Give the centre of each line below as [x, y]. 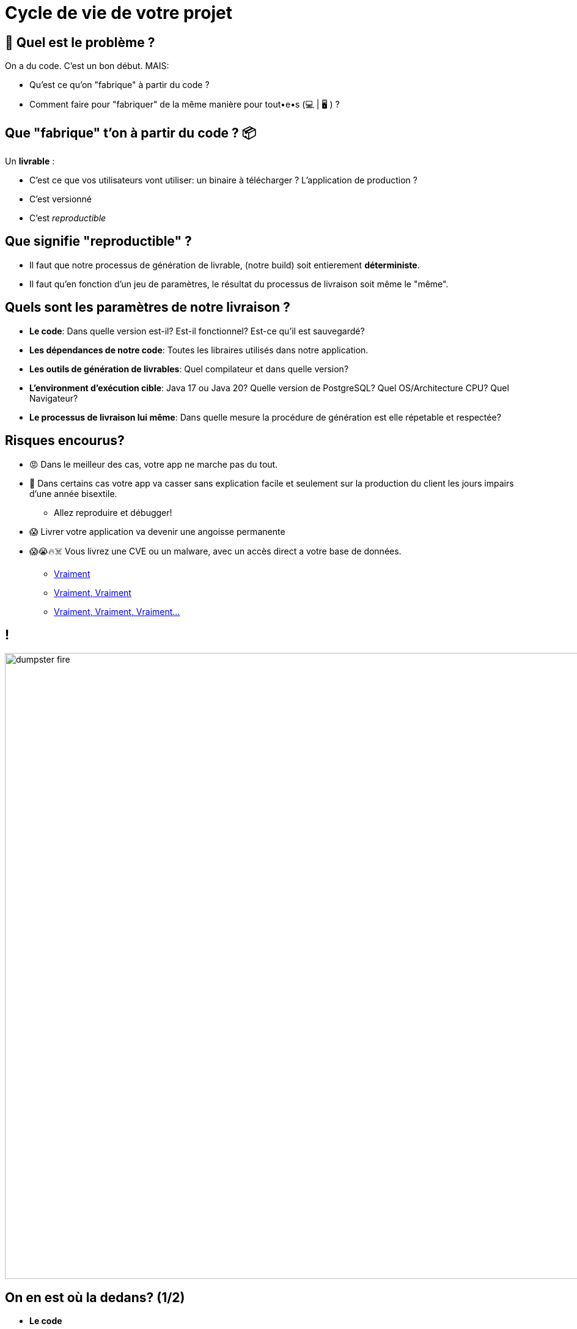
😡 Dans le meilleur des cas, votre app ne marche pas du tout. [154, 464]
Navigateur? [54, 398]
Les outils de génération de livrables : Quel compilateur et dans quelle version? [189, 369]
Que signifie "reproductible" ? [98, 241]
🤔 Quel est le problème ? [80, 42]
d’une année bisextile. [73, 493]
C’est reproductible [68, 218]
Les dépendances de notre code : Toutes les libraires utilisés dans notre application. [199, 350]
